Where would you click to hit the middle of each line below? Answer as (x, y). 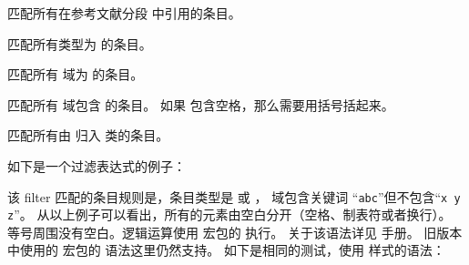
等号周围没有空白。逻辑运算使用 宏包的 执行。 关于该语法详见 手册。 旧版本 (235, 232)
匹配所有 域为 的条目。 (76, 74)
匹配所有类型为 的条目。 (80, 43)
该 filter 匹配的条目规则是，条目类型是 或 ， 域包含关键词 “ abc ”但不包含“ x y (234, 196)
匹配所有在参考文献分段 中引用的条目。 (124, 13)
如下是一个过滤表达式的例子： (97, 165)
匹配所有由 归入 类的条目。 (88, 135)
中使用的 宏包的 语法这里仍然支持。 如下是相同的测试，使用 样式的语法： (226, 250)
